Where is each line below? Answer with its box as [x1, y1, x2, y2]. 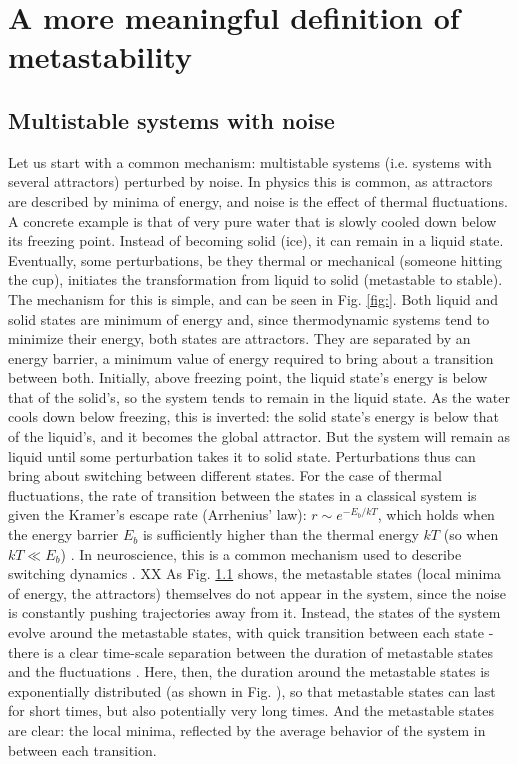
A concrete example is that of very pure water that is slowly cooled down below [8, 210, 497, 231]
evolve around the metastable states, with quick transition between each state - [8, 622, 494, 643]
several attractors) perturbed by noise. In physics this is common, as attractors [8, 171, 493, 192]
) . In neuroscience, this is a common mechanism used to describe [60, 543, 462, 564]
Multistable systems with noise [8, 104, 335, 135]
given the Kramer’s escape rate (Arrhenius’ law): [8, 504, 307, 525]
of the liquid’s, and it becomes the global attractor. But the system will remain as [8, 426, 510, 447]
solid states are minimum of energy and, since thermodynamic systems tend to [8, 308, 490, 329]
